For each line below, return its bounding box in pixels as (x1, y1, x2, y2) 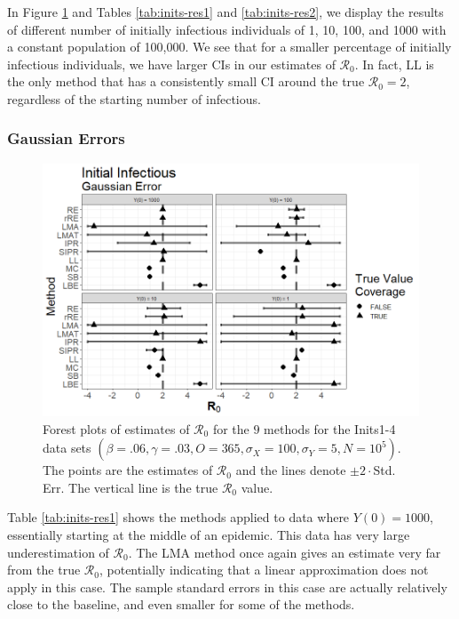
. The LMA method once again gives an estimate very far (128, 543, 441, 561)
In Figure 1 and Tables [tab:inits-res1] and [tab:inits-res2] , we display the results (7, 3, 444, 20)
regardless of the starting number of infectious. (7, 89, 261, 108)
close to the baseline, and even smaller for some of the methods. (7, 595, 355, 614)
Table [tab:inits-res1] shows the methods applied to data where (7, 508, 350, 527)
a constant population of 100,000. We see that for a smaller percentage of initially (7, 37, 452, 56)
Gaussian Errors (7, 127, 125, 149)
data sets (43, 438, 91, 457)
